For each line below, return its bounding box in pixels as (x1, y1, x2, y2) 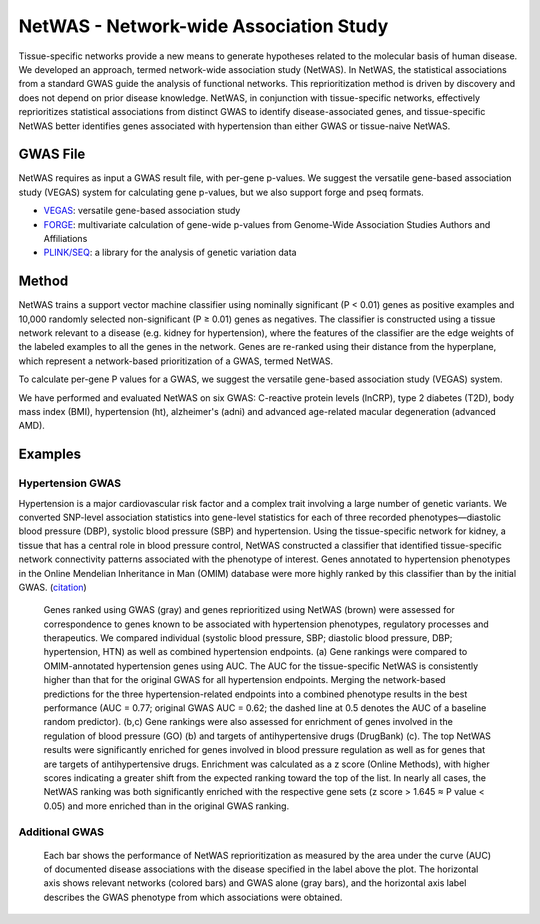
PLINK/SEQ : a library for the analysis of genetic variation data (43, 246, 297, 259)
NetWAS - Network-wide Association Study (18, 15, 389, 37)
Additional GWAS (18, 825, 105, 839)
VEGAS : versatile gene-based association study (43, 205, 241, 217)
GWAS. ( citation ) (18, 581, 87, 593)
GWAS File (18, 146, 86, 163)
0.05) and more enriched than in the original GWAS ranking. (43, 800, 290, 812)
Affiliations (43, 232, 88, 244)
